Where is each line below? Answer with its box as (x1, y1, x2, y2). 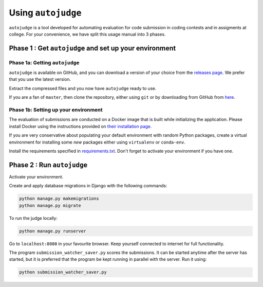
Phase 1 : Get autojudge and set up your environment (9, 44, 176, 52)
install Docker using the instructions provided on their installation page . (9, 123, 152, 129)
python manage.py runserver (19, 228, 86, 233)
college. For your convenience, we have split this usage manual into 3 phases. (9, 31, 166, 37)
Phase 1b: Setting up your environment (9, 107, 103, 113)
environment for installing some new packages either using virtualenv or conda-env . (9, 139, 186, 145)
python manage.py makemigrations (19, 196, 99, 201)
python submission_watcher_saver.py (19, 269, 107, 275)
